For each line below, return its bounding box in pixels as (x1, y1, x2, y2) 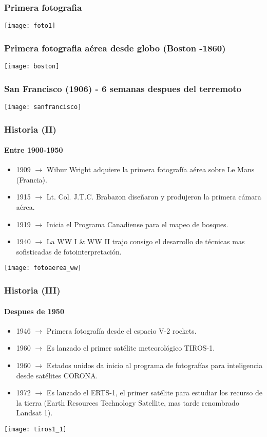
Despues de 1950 (4, 305, 64, 316)
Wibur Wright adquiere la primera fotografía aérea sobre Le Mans (46, 164, 255, 175)
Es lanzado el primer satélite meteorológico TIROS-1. (46, 342, 215, 353)
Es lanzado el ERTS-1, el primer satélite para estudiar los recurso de (46, 387, 262, 398)
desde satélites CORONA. (16, 370, 98, 380)
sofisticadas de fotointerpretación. (16, 246, 122, 257)
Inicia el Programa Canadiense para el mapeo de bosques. (46, 219, 228, 229)
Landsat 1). (16, 407, 53, 418)
